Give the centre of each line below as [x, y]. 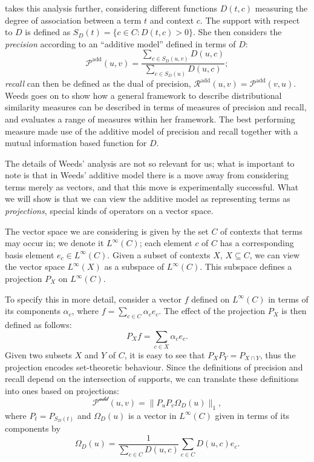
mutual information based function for [76, 143]
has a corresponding [257, 243]
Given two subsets [38, 354]
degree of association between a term [73, 20]
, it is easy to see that [165, 354]
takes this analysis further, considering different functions [111, 8]
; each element [166, 243]
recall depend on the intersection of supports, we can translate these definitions [152, 379]
